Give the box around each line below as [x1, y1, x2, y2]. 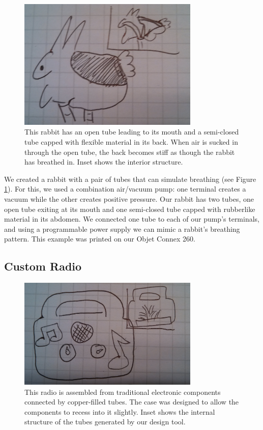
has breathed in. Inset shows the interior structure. [24, 156, 183, 167]
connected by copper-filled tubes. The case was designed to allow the [24, 396, 239, 407]
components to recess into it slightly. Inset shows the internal [24, 406, 215, 417]
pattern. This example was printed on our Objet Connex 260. [4, 233, 195, 244]
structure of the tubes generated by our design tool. [24, 416, 186, 427]
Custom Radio [4, 258, 82, 274]
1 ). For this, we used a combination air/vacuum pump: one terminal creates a [4, 183, 246, 194]
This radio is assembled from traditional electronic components [24, 386, 221, 397]
